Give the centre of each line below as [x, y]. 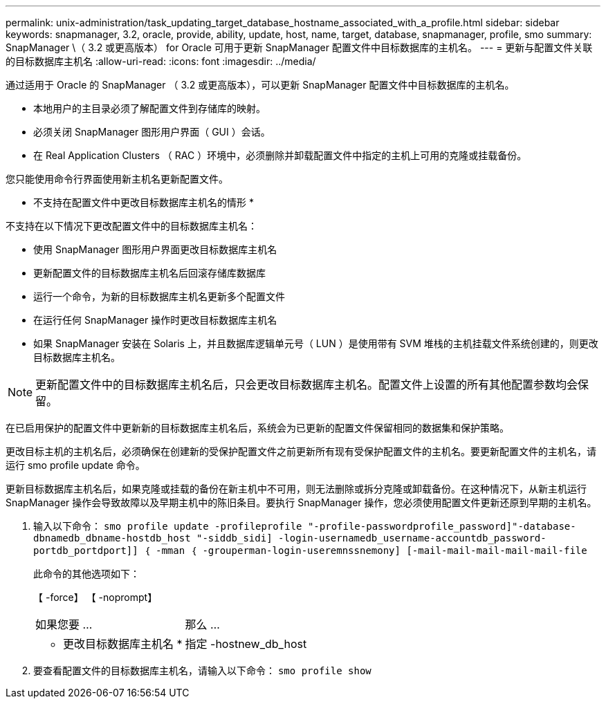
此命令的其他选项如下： [86, 574]
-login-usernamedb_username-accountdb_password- [412, 538]
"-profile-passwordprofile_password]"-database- [442, 526]
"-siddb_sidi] [235, 538]
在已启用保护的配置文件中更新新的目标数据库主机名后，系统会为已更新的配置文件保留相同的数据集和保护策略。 [257, 428]
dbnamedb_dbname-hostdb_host [112, 538]
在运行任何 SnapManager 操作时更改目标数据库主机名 [155, 320]
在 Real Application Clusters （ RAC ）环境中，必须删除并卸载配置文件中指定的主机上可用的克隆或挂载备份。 [280, 155]
